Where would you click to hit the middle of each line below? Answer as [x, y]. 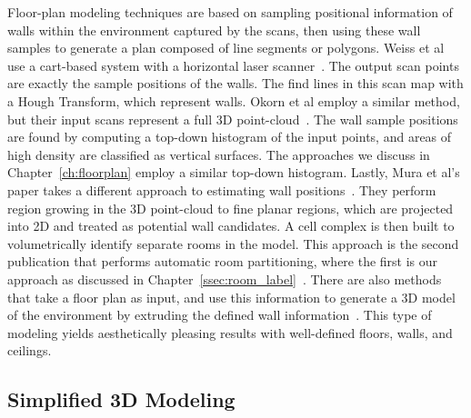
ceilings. [30, 350]
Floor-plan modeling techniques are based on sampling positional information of [230, 12]
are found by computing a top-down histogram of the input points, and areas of [230, 137]
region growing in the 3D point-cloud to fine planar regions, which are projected [230, 208]
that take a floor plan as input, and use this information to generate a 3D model [231, 297]
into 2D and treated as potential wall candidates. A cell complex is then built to [231, 226]
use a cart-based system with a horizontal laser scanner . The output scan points [233, 65]
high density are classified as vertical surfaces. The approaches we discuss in [219, 154]
